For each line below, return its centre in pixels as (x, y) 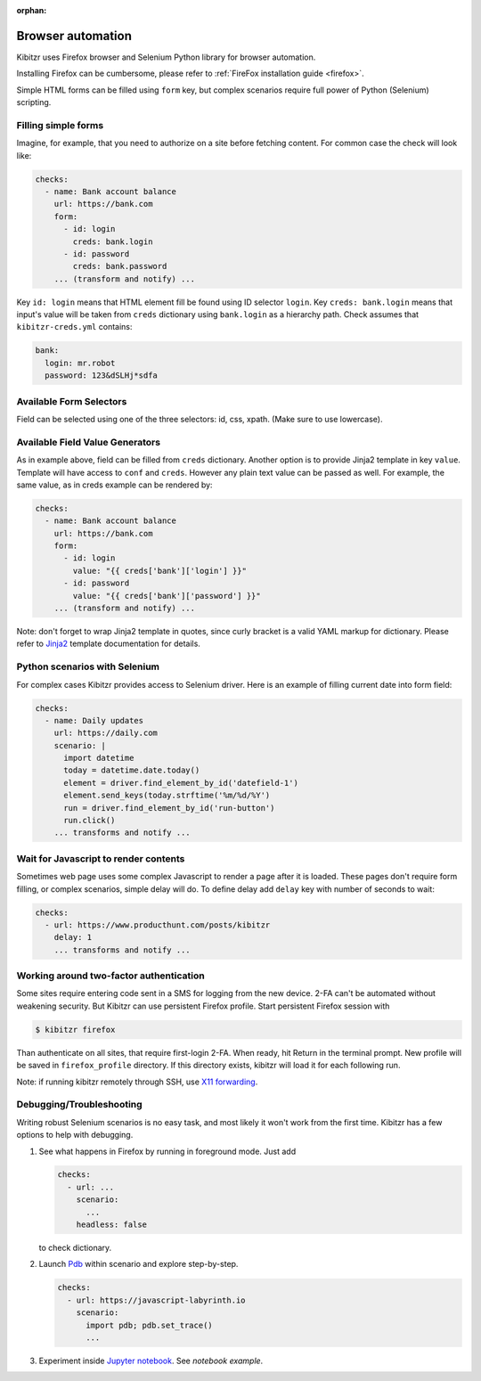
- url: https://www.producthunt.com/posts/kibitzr (158, 925)
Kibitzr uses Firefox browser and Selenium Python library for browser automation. (166, 57)
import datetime (99, 758)
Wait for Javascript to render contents (101, 858)
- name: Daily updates (94, 720)
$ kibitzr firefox (75, 1030)
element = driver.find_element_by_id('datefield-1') (181, 783)
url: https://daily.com (106, 733)
